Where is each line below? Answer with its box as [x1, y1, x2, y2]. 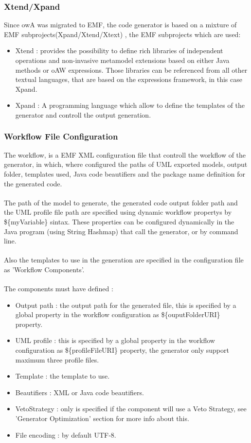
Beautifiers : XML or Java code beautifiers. [15, 387, 144, 397]
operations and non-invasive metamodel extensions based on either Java [15, 55, 230, 65]
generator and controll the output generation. [15, 109, 151, 120]
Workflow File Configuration [4, 130, 118, 142]
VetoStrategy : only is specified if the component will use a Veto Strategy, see [15, 403, 247, 414]
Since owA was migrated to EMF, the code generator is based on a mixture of [4, 20, 237, 30]
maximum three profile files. [15, 354, 99, 364]
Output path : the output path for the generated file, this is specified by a [15, 300, 236, 310]
